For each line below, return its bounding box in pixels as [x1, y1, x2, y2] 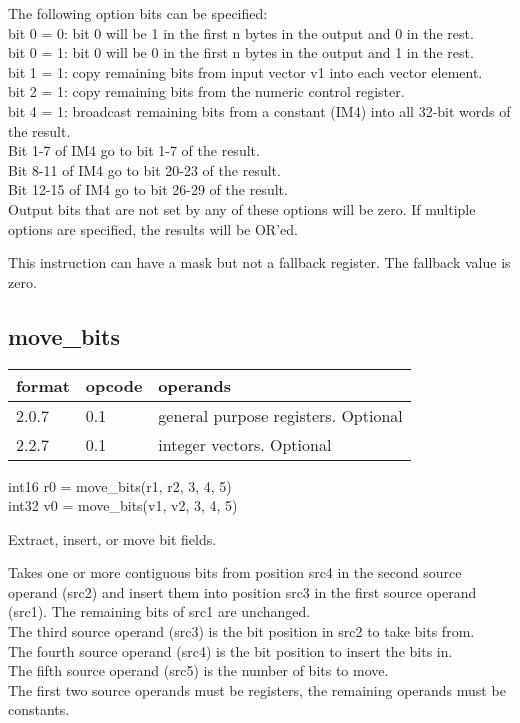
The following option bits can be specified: [8, 3, 268, 23]
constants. [8, 699, 70, 720]
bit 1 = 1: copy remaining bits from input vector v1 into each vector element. [8, 61, 483, 82]
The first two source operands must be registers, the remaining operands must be [8, 679, 506, 700]
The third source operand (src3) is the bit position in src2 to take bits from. [8, 621, 475, 642]
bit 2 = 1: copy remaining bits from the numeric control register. [8, 81, 405, 102]
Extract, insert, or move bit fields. [8, 528, 217, 549]
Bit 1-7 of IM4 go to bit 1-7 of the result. [8, 140, 260, 161]
